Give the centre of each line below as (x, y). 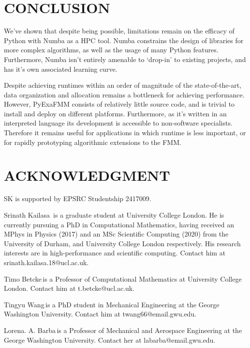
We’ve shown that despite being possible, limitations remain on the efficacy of (119, 31)
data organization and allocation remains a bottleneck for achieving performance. (124, 94)
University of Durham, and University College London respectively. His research (122, 243)
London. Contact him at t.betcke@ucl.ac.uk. (69, 288)
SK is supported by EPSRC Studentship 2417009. (78, 198)
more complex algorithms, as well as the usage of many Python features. (111, 50)
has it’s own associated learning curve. (61, 69)
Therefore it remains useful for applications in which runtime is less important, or (125, 133)
